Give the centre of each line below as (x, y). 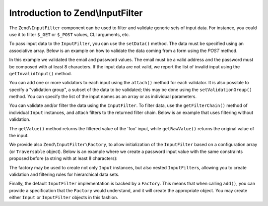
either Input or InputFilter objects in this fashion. (64, 198)
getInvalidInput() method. (40, 73)
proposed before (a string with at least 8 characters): (63, 158)
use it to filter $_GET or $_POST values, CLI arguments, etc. (69, 34)
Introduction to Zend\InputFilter (76, 13)
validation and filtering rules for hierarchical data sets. (64, 174)
